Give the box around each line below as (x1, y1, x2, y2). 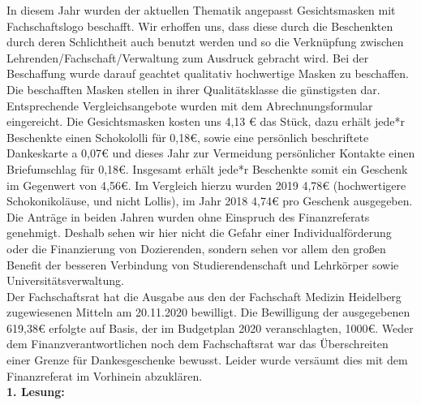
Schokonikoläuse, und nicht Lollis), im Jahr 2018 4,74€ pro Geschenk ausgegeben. (6, 192, 413, 209)
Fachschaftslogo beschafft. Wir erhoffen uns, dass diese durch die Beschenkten (6, 17, 393, 34)
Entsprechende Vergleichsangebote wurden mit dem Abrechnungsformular (6, 97, 373, 114)
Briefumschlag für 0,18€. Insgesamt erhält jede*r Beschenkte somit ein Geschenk (6, 160, 408, 177)
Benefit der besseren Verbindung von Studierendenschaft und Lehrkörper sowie (6, 256, 399, 273)
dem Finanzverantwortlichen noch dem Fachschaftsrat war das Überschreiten (6, 335, 389, 352)
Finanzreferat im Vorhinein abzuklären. (6, 367, 203, 384)
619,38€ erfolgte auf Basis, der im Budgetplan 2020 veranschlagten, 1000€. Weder (6, 319, 414, 336)
